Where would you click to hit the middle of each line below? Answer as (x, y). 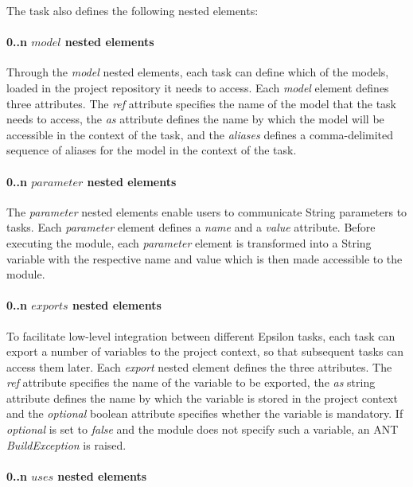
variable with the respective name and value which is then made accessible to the (205, 258)
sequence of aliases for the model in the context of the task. (152, 150)
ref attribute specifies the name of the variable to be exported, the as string (191, 382)
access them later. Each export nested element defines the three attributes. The (199, 366)
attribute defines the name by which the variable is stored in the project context (202, 397)
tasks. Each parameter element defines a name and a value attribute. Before (191, 227)
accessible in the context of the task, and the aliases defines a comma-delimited (200, 134)
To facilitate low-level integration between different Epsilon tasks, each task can (201, 335)
